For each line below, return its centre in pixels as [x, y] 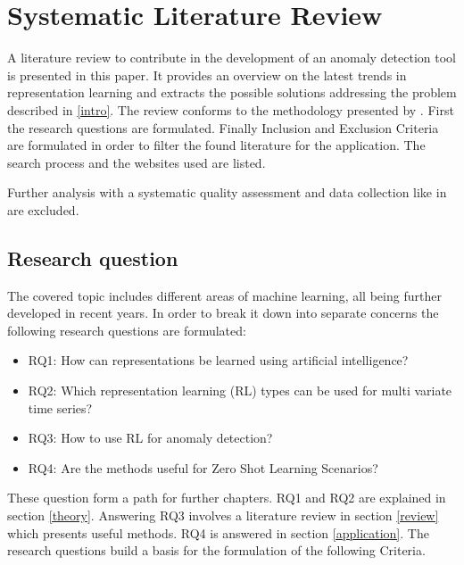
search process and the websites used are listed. [137, 162]
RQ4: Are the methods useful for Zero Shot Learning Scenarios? [203, 467]
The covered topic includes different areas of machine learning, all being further [224, 295]
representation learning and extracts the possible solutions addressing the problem [232, 92]
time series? [60, 407]
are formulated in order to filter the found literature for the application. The [216, 145]
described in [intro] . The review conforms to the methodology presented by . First [231, 109]
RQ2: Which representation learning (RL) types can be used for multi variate [240, 391]
